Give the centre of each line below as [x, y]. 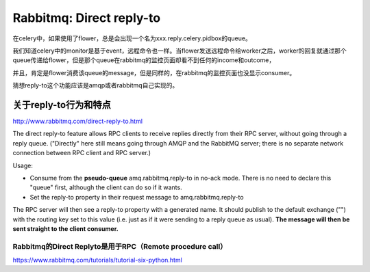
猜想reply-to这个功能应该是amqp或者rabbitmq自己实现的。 [96, 85]
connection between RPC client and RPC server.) [82, 153]
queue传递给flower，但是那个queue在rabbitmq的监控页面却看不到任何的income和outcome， [144, 60]
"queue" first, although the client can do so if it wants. [106, 187]
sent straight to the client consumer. [66, 228]
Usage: [23, 165]
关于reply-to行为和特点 [62, 105]
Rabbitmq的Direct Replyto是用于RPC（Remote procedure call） [120, 246]
